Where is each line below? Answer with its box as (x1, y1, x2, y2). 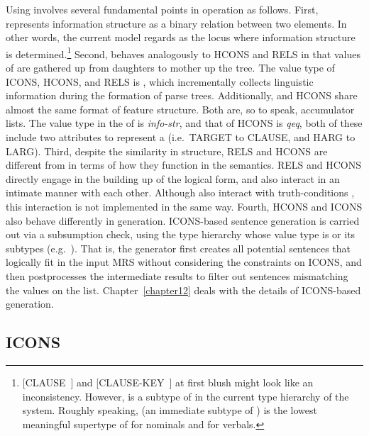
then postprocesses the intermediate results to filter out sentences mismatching (6, 268, 348, 283)
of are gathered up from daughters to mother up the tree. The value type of (6, 60, 335, 75)
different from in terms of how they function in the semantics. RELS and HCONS (6, 157, 362, 172)
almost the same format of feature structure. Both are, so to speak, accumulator (6, 101, 355, 116)
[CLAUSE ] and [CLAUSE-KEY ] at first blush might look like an (22, 374, 314, 389)
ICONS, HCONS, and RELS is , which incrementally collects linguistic (6, 74, 314, 89)
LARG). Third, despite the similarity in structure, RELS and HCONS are (6, 143, 328, 158)
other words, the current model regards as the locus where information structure (6, 30, 356, 45)
